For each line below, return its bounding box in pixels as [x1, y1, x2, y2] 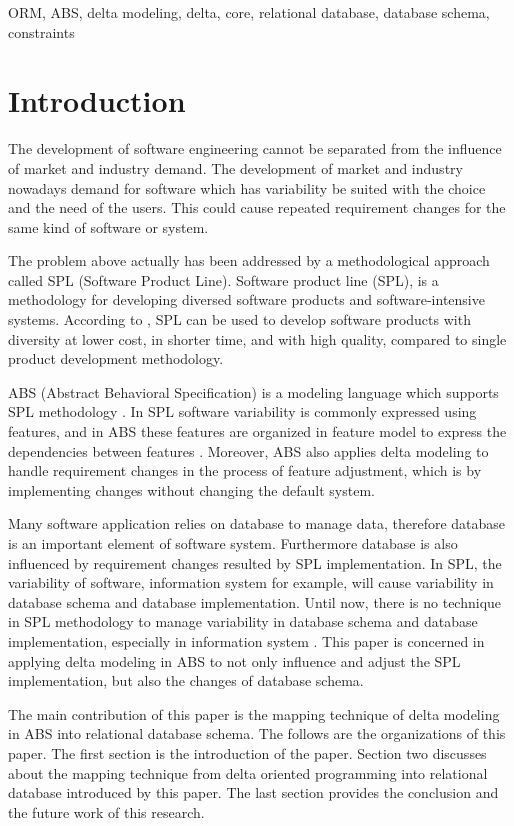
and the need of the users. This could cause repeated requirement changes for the [8, 197, 506, 218]
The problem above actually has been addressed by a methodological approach [8, 250, 490, 271]
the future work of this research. [8, 801, 205, 822]
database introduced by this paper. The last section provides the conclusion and [8, 782, 499, 803]
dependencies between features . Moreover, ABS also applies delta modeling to [8, 440, 489, 461]
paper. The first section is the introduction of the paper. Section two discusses [8, 742, 487, 763]
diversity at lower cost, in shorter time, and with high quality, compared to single [8, 328, 507, 349]
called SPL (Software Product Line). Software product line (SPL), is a [8, 269, 439, 290]
